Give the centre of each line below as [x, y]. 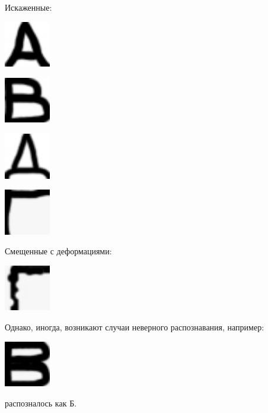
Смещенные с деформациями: [58, 251]
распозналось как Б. [41, 403]
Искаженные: [28, 7]
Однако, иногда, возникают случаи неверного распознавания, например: [135, 327]
